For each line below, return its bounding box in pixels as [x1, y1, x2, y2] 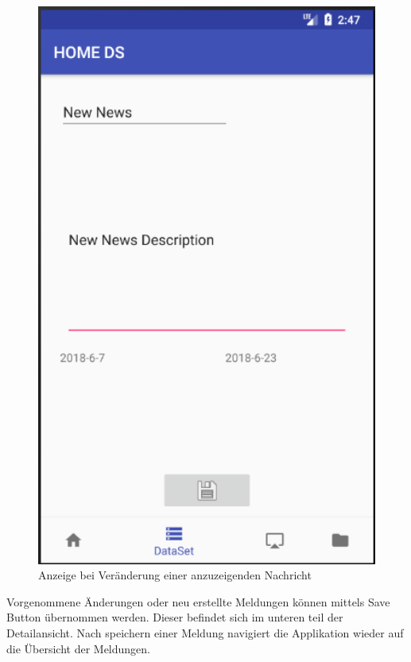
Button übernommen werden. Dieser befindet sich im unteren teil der [6, 609, 343, 625]
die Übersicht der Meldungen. [6, 640, 151, 656]
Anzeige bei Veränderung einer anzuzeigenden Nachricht [38, 567, 312, 583]
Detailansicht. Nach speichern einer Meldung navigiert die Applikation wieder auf [6, 625, 404, 641]
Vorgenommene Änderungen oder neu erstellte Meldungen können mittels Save [6, 593, 390, 610]
